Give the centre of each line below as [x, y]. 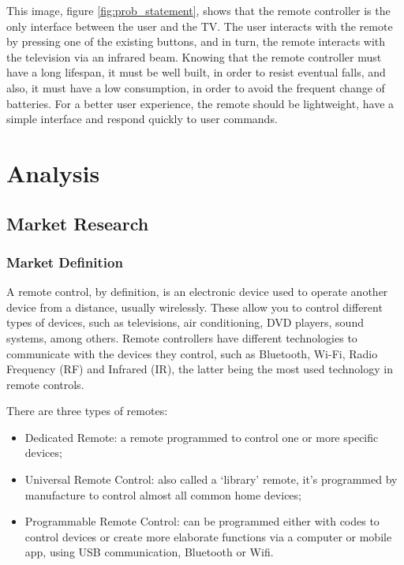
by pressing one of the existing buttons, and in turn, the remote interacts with [196, 41]
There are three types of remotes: [87, 411]
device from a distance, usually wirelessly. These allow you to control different [195, 307]
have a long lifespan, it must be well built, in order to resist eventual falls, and [196, 72]
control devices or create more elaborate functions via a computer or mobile [208, 536]
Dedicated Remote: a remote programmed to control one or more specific [202, 437]
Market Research [78, 223]
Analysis [53, 172]
